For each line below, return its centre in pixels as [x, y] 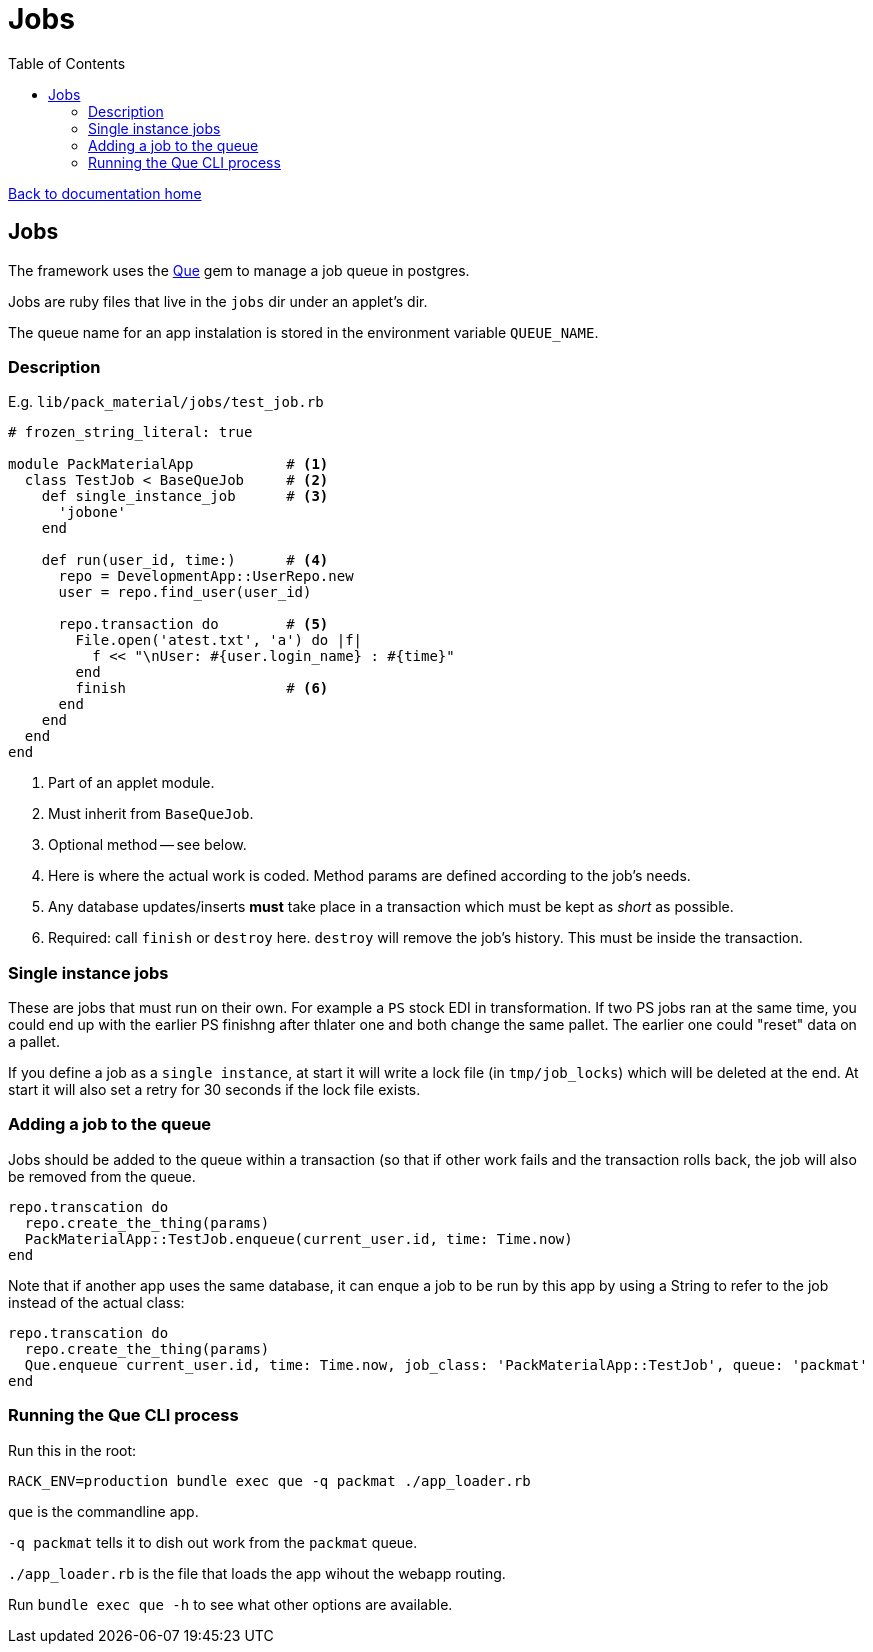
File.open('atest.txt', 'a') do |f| [219, 640]
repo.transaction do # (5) [193, 624]
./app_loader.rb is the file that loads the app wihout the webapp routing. [257, 1573]
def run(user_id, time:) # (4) [185, 560]
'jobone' [92, 512]
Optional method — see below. [147, 845]
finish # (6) [202, 688]
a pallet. [34, 1042]
